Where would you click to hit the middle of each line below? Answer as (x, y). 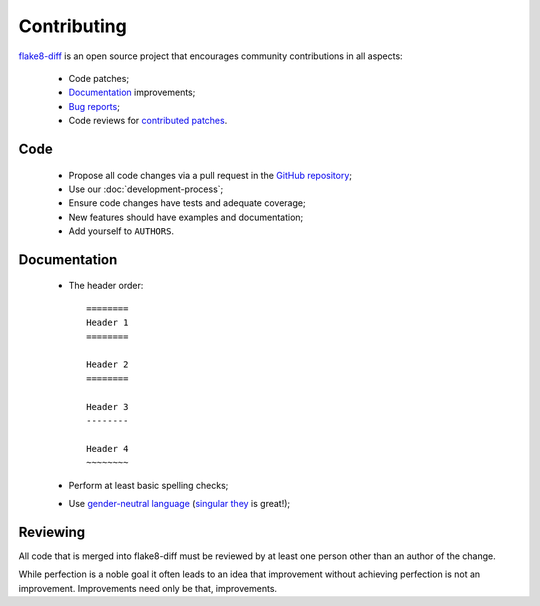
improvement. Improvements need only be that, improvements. (148, 588)
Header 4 (107, 448)
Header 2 (107, 364)
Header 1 (107, 323)
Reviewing (52, 531)
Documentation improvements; (132, 92)
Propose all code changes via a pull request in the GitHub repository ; (210, 175)
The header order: (106, 286)
